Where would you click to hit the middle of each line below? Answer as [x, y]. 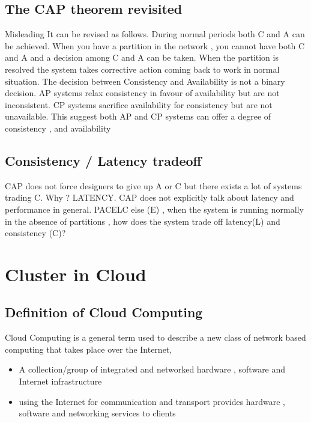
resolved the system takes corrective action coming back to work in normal [142, 69]
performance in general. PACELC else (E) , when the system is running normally [154, 209]
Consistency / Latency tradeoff [103, 160]
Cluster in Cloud [76, 274]
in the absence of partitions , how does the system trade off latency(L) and [143, 221]
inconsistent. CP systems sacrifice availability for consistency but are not [139, 104]
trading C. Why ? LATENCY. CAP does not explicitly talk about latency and [149, 197]
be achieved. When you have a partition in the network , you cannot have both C [155, 45]
